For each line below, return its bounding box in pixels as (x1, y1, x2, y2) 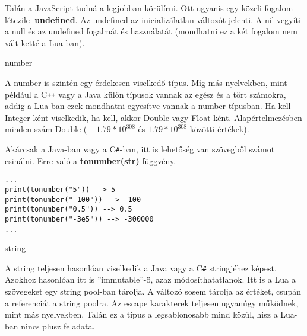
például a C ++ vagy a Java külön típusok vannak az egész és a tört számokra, (5, 88, 286, 100)
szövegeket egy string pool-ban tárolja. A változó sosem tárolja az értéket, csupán (5, 285, 302, 297)
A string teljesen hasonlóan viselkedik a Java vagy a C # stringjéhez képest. (5, 261, 277, 274)
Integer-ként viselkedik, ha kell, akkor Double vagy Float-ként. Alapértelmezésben (5, 111, 302, 123)
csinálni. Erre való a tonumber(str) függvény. (5, 154, 176, 167)
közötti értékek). (189, 123, 249, 135)
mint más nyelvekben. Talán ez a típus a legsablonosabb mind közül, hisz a (5, 308, 278, 321)
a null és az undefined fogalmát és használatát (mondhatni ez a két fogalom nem (5, 25, 297, 37)
